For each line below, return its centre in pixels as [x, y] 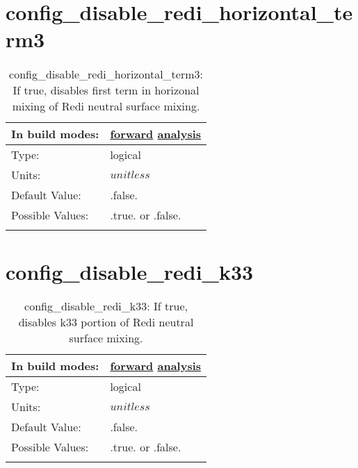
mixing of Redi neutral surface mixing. [106, 106]
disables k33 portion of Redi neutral [106, 322]
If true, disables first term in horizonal [106, 90]
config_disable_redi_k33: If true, [106, 306]
